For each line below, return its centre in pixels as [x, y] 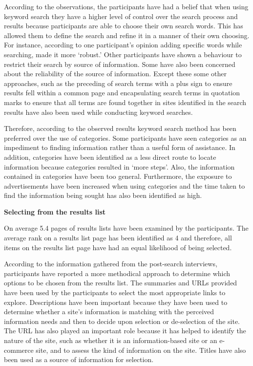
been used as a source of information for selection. [79, 359]
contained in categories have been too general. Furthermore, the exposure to [118, 176]
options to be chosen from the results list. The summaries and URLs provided [121, 283]
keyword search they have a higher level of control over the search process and [121, 16]
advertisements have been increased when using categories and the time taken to [125, 185]
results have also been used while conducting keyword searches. [98, 112]
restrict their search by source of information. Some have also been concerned [120, 64]
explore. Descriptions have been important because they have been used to [116, 302]
